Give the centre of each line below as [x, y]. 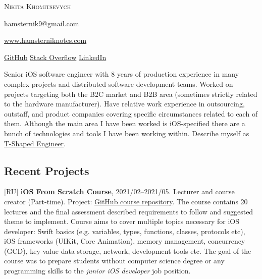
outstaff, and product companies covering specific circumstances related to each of [131, 113]
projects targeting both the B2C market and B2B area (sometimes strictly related [131, 94]
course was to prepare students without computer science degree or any [114, 261]
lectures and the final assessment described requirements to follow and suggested [129, 211]
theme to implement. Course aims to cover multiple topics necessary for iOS [122, 221]
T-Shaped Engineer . [35, 143]
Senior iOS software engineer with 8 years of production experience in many [122, 74]
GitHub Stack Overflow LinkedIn [55, 57]
